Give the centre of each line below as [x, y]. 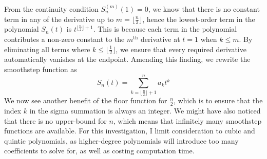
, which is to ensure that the [218, 100]
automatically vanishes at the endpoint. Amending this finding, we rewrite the [127, 59]
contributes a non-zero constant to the [64, 39]
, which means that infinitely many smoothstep [187, 120]
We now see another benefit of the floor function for [86, 100]
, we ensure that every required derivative [181, 49]
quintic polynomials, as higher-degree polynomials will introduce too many [121, 140]
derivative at [160, 39]
